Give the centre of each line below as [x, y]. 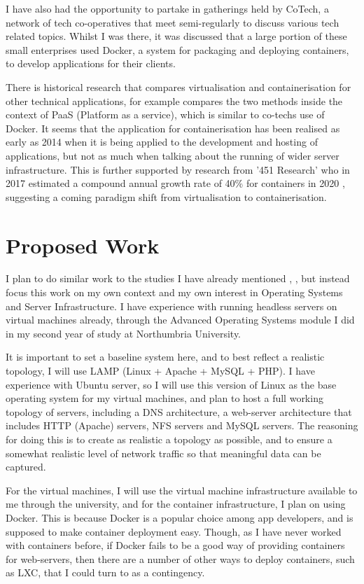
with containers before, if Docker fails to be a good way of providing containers [175, 545]
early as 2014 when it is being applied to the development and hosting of [162, 142]
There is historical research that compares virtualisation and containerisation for [178, 86]
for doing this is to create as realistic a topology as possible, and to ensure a [169, 439]
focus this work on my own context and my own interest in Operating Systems [174, 292]
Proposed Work [83, 245]
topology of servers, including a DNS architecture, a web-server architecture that [179, 411]
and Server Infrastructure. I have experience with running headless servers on [171, 306]
